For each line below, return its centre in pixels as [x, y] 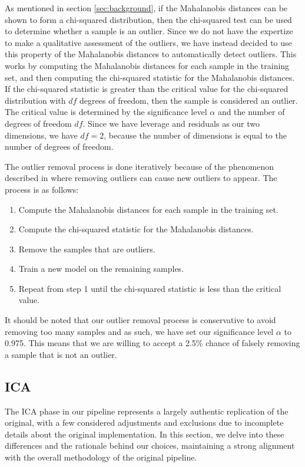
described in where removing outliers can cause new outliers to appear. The [141, 178]
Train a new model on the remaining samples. [101, 269]
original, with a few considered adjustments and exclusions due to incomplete [144, 422]
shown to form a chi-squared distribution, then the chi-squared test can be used [148, 19]
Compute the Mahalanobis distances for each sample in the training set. [148, 209]
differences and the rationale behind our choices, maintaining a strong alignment [150, 445]
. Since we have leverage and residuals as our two [171, 123]
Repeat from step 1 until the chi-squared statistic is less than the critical [150, 288]
